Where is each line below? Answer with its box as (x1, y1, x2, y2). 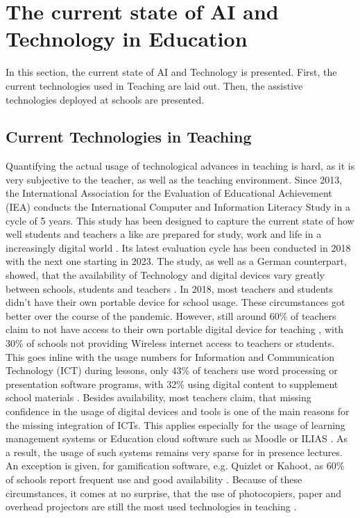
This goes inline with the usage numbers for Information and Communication (6, 349, 335, 364)
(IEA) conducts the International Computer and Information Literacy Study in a (6, 200, 350, 214)
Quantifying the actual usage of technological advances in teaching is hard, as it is (6, 159, 355, 173)
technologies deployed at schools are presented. (6, 92, 205, 106)
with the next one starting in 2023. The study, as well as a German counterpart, (6, 254, 347, 268)
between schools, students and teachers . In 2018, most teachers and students (6, 281, 334, 296)
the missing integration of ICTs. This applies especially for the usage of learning (6, 417, 345, 432)
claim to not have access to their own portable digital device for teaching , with (6, 322, 344, 337)
